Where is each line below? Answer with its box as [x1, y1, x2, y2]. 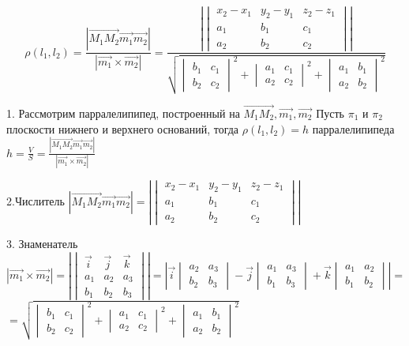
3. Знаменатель [6, 235, 78, 251]
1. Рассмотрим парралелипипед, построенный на [6, 105, 240, 122]
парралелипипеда [312, 120, 395, 137]
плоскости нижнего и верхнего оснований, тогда [6, 120, 239, 137]
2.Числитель [6, 192, 65, 209]
